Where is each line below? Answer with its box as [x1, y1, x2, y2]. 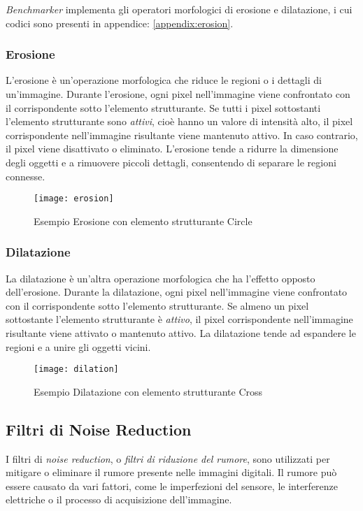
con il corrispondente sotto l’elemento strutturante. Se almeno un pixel [6, 298, 309, 312]
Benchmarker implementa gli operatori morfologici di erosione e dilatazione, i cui [6, 2, 353, 16]
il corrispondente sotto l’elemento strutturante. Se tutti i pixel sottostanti [6, 100, 321, 115]
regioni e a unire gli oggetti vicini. [6, 339, 151, 354]
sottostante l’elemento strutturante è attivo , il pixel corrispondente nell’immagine [6, 312, 353, 326]
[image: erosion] [34, 194, 114, 204]
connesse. [6, 168, 45, 183]
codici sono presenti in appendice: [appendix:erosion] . [6, 15, 234, 30]
